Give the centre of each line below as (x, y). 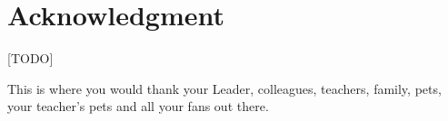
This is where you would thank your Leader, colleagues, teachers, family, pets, (224, 88)
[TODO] (30, 58)
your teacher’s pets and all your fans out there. (138, 106)
